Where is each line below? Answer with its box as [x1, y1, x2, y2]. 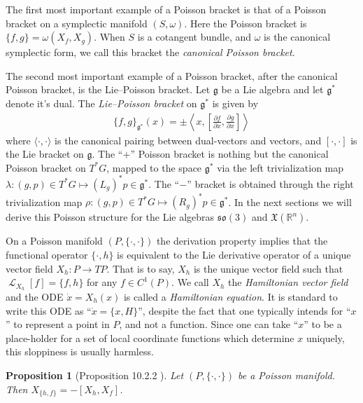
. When [94, 29, 125, 44]
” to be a [304, 317, 342, 332]
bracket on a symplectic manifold [6, 15, 148, 30]
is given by [212, 95, 259, 110]
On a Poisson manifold [6, 233, 103, 248]
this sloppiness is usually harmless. [6, 344, 154, 359]
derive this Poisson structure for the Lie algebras [6, 210, 215, 224]
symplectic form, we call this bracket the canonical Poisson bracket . [6, 45, 295, 60]
